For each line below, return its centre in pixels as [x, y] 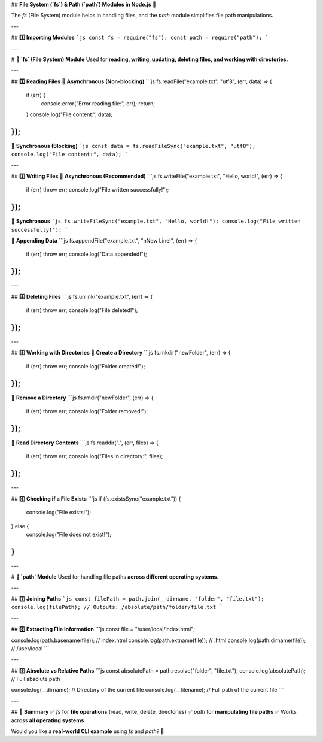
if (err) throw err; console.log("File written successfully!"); [97, 190]
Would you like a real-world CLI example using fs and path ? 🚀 [88, 731]
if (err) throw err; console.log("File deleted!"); [82, 310]
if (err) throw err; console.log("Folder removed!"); [87, 411]
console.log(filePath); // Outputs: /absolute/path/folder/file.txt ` [117, 607]
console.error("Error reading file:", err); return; [98, 103]
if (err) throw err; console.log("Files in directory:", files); [95, 456]
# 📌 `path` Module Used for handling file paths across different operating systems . [115, 577]
